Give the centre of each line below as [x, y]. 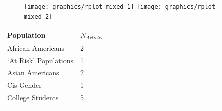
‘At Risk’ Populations [41, 60]
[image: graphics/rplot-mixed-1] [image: [93, 7]
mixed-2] [38, 17]
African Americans [36, 48]
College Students [33, 97]
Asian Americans [33, 72]
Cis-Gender [25, 85]
